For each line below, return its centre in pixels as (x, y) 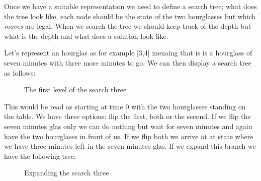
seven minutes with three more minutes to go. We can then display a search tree (128, 62)
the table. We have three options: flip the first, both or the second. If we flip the (127, 116)
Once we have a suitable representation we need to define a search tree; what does (130, 6)
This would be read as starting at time (64, 106)
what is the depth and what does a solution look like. (86, 36)
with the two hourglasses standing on (189, 106)
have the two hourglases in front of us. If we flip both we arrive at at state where (129, 136)
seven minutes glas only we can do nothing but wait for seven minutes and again (128, 126)
